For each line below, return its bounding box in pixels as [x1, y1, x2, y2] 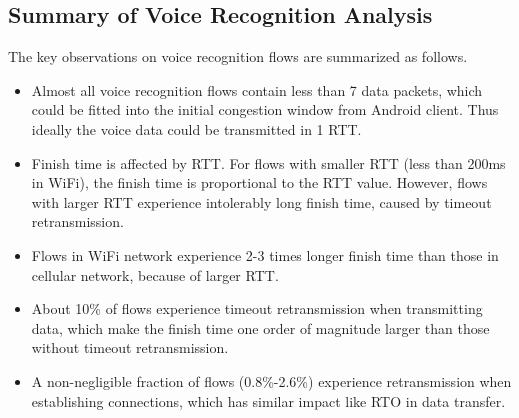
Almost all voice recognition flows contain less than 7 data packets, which [31, 79, 483, 100]
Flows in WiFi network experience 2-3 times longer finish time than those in [31, 244, 499, 265]
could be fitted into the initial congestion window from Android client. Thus [31, 99, 499, 120]
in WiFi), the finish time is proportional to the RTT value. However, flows [31, 172, 488, 193]
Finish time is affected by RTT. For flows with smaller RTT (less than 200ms [31, 152, 506, 173]
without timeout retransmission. [31, 337, 229, 358]
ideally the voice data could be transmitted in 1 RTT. [31, 118, 362, 139]
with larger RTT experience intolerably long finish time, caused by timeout [31, 191, 492, 212]
